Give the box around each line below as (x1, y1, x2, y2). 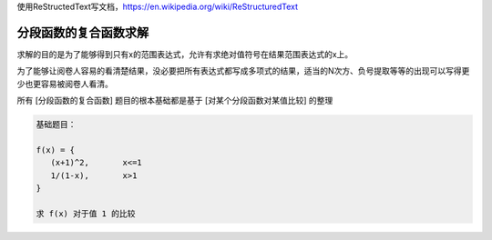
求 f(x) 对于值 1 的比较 (36, 208, 136, 218)
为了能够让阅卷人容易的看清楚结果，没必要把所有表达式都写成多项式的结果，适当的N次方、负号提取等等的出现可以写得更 (16, 65, 470, 76)
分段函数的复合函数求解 (16, 25, 149, 40)
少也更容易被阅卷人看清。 (16, 78, 113, 89)
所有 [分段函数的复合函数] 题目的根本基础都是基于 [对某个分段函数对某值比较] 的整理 (16, 95, 333, 106)
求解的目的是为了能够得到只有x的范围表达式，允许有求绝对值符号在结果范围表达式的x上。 (16, 48, 354, 59)
